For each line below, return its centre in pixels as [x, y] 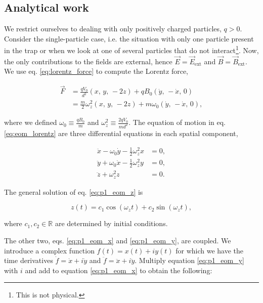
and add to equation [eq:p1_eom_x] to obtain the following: [119, 270]
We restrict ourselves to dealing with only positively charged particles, [113, 29]
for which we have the [210, 250]
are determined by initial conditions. [111, 223]
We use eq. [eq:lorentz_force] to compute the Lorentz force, [96, 71]
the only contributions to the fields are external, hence [88, 61]
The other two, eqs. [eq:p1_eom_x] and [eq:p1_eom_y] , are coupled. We [118, 241]
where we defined [31, 122]
